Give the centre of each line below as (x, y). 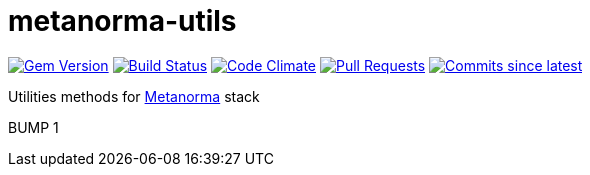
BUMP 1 (33, 127)
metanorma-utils (122, 21)
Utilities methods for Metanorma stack (134, 96)
